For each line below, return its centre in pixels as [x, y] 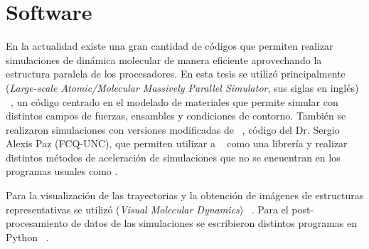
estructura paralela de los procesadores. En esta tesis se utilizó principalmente [176, 74]
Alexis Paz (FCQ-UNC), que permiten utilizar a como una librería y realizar [177, 143]
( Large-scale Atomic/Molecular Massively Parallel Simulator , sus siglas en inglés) [182, 87]
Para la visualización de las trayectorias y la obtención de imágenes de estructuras [185, 195]
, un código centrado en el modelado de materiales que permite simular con [175, 101]
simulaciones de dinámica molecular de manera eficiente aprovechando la [164, 59]
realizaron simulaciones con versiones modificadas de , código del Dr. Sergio [173, 129]
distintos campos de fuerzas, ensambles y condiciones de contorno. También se [176, 116]
